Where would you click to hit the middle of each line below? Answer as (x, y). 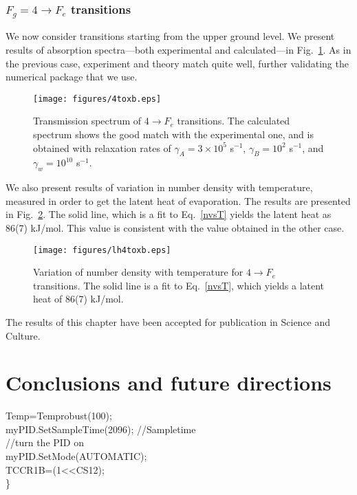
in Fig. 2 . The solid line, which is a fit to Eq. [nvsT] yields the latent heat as (169, 214)
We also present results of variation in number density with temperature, (159, 187)
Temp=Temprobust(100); (59, 416)
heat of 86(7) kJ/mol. (78, 299)
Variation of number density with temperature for (138, 272)
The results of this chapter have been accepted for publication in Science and (168, 321)
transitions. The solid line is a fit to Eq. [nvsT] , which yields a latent (179, 285)
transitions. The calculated (234, 121)
